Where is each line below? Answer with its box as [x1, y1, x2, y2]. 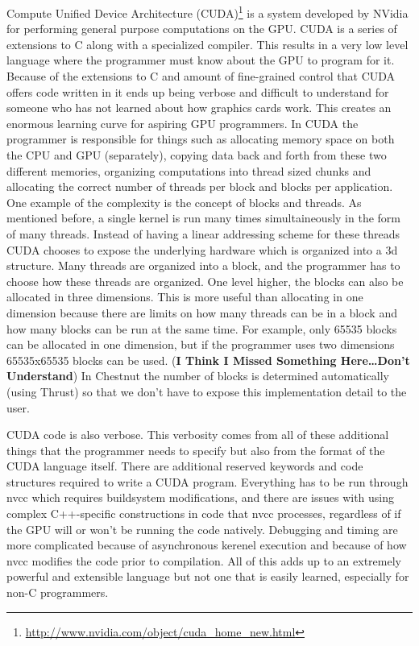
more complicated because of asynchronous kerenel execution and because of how [6, 536, 407, 553]
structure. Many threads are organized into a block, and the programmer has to [6, 257, 400, 274]
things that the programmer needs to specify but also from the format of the [6, 441, 385, 458]
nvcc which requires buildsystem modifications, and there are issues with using [6, 489, 395, 506]
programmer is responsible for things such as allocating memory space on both [6, 130, 395, 147]
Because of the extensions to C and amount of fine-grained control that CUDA [6, 68, 396, 85]
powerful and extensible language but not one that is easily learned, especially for [6, 568, 409, 585]
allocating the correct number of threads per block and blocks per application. [6, 178, 393, 195]
